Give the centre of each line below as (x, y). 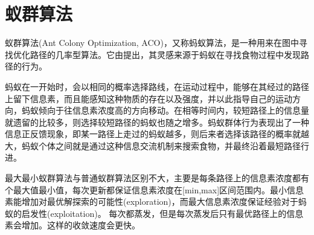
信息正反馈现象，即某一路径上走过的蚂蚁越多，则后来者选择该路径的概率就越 (157, 134)
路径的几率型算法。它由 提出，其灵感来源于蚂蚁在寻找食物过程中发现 (165, 54)
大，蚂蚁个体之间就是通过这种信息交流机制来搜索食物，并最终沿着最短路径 (153, 145)
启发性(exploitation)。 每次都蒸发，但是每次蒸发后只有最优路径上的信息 (162, 213)
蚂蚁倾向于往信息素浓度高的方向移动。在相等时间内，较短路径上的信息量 (165, 110)
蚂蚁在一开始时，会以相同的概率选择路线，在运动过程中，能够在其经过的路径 (157, 86)
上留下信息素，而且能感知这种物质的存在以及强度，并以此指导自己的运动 (149, 98)
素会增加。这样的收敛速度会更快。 (72, 225)
